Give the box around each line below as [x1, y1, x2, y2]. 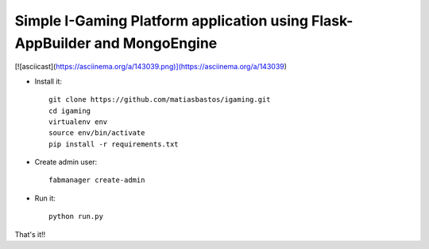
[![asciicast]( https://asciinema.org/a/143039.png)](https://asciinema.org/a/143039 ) [14, 62, 288, 72]
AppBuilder [14, 34, 91, 52]
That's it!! [14, 229, 46, 239]
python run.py [48, 212, 103, 221]
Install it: [34, 76, 63, 86]
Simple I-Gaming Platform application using [14, 12, 309, 29]
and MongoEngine [94, 34, 218, 52]
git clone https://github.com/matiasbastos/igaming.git [48, 95, 271, 104]
